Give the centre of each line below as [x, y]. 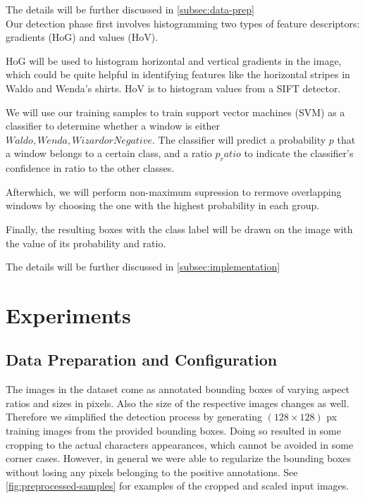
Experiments [68, 315]
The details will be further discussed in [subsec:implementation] [143, 267]
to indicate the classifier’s [299, 153]
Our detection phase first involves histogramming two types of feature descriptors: [183, 23]
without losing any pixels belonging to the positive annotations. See [152, 472]
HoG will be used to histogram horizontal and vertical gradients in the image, [174, 60]
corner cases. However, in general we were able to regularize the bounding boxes [179, 458]
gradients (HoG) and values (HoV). [82, 37]
